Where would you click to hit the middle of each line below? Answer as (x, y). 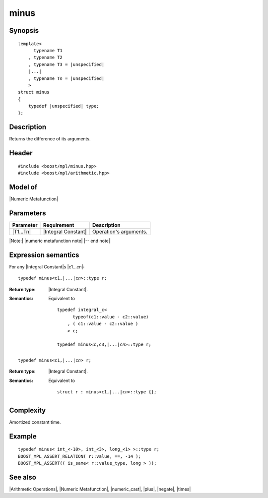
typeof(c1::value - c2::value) (111, 317)
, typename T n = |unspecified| (66, 78)
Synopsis (24, 31)
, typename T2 (45, 58)
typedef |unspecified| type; (64, 106)
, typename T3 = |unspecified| (66, 64)
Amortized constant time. (35, 422)
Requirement (59, 225)
